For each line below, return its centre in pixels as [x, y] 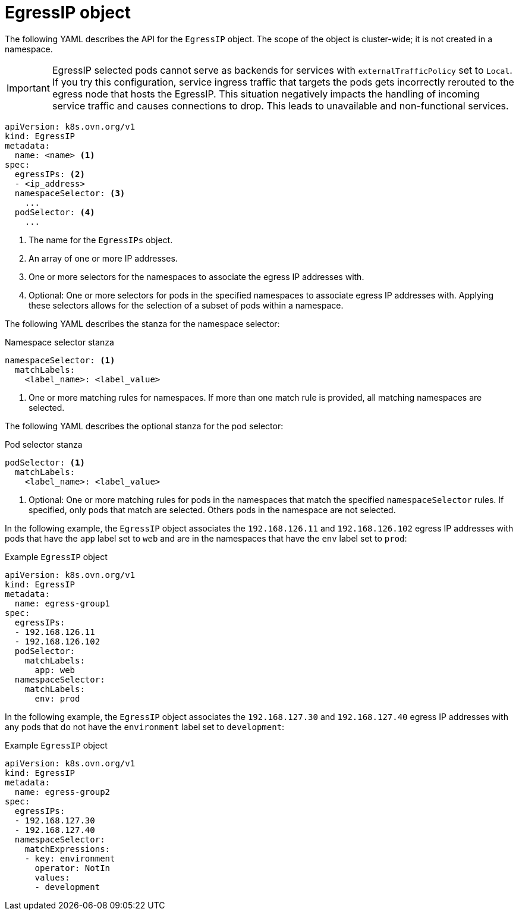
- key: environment [70, 858]
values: [52, 877]
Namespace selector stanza [59, 342]
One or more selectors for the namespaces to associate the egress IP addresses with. [196, 276]
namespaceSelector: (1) [60, 360]
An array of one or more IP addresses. [103, 258]
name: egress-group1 [62, 603]
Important [28, 88]
